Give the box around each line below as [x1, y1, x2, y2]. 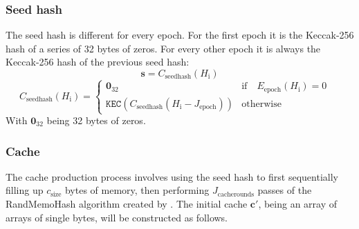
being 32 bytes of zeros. [46, 113, 146, 128]
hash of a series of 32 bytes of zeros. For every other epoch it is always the [6, 41, 321, 55]
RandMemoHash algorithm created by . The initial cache [6, 197, 248, 211]
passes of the [257, 183, 312, 197]
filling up [6, 183, 44, 197]
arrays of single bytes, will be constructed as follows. [6, 210, 228, 224]
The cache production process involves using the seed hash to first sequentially [6, 169, 338, 183]
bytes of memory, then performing [64, 183, 210, 197]
